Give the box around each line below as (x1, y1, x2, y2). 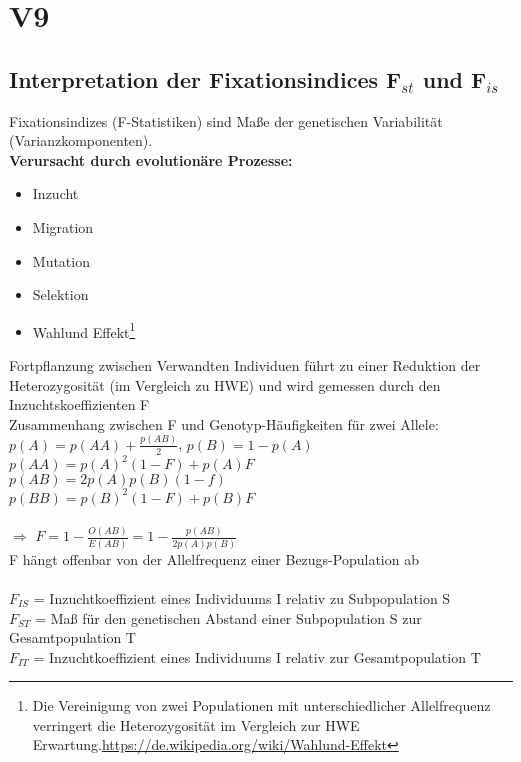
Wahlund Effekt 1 (32, 318, 136, 342)
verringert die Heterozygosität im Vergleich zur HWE (32, 714, 360, 735)
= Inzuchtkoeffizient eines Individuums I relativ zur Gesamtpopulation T (33, 646, 481, 667)
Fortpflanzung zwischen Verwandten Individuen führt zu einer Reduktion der (9, 354, 481, 375)
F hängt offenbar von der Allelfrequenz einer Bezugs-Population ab (9, 548, 419, 569)
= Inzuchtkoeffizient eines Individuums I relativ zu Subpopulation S (33, 587, 451, 608)
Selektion (32, 284, 89, 305)
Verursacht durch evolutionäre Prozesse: (9, 149, 293, 170)
